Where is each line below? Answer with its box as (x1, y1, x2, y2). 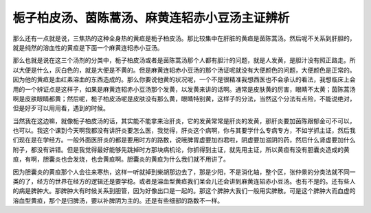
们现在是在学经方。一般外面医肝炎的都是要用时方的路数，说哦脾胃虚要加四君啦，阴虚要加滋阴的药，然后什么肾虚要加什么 (12, 136, 356, 144)
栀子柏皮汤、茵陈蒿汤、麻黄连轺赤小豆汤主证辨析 (12, 10, 290, 25)
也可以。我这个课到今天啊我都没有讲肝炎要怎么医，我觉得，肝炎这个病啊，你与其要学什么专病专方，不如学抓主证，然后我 (12, 127, 356, 135)
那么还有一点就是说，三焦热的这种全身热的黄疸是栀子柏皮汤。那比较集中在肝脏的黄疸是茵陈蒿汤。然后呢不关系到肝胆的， (12, 34, 356, 42)
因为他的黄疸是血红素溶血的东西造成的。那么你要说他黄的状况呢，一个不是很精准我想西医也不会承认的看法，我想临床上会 (12, 75, 356, 84)
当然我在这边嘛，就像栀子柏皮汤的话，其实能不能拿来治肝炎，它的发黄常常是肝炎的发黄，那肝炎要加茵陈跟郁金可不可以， (12, 116, 356, 125)
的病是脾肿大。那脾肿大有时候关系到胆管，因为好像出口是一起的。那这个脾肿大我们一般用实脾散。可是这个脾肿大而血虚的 (12, 187, 356, 195)
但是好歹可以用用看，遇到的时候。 (12, 104, 109, 112)
